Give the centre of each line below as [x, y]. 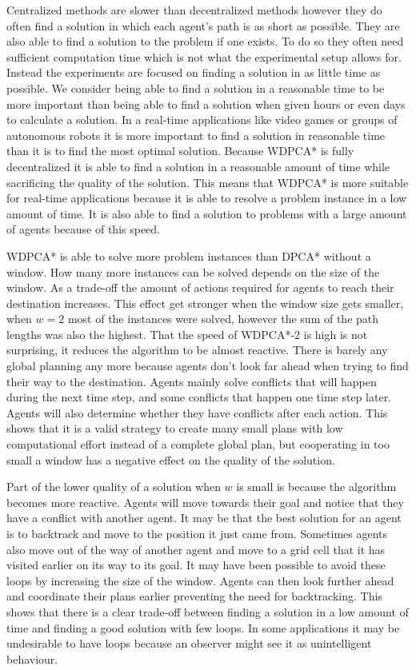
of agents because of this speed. [84, 229]
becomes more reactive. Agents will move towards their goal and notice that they [205, 502]
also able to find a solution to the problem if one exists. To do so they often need [205, 41]
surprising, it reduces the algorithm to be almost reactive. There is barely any [197, 350]
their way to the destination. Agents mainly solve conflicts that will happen [192, 381]
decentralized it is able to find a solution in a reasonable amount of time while [198, 166]
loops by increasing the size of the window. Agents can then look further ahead [200, 580]
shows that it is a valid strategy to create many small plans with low [175, 428]
